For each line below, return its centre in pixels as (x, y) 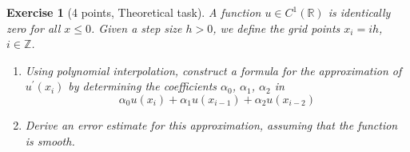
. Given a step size (136, 28)
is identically (359, 12)
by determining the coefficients (143, 86)
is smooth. (50, 140)
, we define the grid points (277, 28)
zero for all (34, 28)
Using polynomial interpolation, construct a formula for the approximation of (213, 70)
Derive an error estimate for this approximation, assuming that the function (211, 124)
